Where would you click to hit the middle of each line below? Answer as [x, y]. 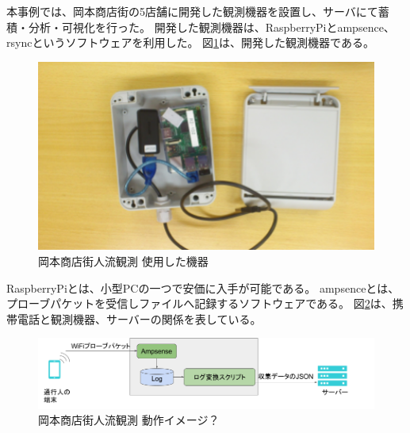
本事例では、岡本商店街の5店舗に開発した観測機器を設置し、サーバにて [192, 11]
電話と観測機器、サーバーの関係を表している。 [139, 318]
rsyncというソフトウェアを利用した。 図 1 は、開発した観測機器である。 [190, 42]
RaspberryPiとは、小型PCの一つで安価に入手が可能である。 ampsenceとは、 [203, 287]
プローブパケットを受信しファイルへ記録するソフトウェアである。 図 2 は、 [199, 303]
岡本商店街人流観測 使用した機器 [123, 261]
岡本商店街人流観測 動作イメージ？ [129, 420]
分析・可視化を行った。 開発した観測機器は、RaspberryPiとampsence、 [211, 27]
